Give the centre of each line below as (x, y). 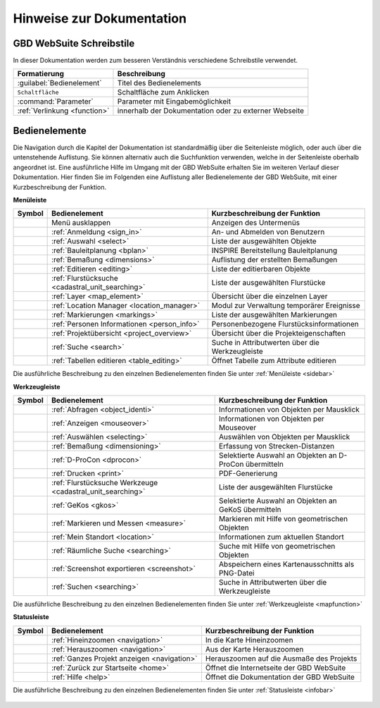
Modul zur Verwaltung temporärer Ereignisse (286, 305)
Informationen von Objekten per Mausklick (289, 410)
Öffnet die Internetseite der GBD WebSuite (275, 668)
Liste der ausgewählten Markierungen (274, 315)
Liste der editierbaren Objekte (261, 269)
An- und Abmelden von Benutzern (268, 232)
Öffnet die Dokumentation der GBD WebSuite (280, 677)
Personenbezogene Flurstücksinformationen (285, 324)
